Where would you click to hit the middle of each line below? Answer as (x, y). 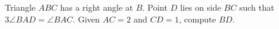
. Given (86, 19)
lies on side (200, 7)
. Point (155, 7)
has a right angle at (97, 7)
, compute (197, 19)
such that (257, 7)
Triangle (20, 7)
